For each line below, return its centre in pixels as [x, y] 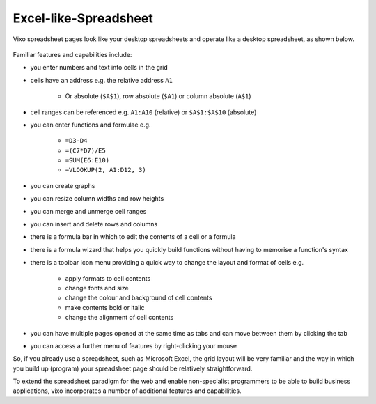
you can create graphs [63, 185]
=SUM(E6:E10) [87, 161]
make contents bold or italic [105, 307]
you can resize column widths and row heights [97, 199]
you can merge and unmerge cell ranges [88, 211]
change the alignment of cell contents [119, 318]
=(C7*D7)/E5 [85, 150]
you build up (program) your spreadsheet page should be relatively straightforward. [133, 368]
